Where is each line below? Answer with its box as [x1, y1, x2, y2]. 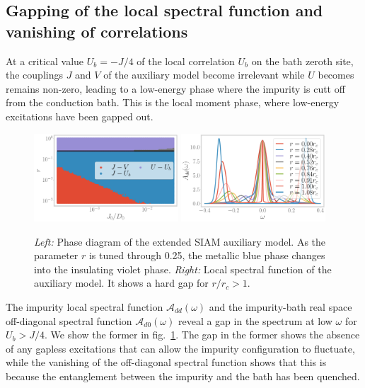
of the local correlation [137, 53, 235, 68]
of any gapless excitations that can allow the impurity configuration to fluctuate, [6, 341, 355, 355]
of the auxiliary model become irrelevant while [103, 67, 305, 82]
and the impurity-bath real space [209, 299, 352, 314]
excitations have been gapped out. [6, 108, 153, 123]
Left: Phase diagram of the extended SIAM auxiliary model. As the [34, 234, 326, 249]
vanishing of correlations [6, 20, 188, 42]
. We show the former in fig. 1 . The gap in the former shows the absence [44, 327, 360, 342]
